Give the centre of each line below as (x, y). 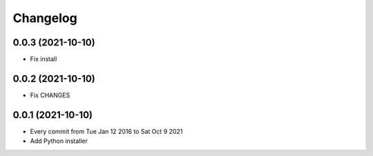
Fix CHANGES (50, 95)
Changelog (45, 18)
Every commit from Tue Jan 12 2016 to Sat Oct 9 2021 (106, 131)
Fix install (44, 59)
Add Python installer (59, 141)
